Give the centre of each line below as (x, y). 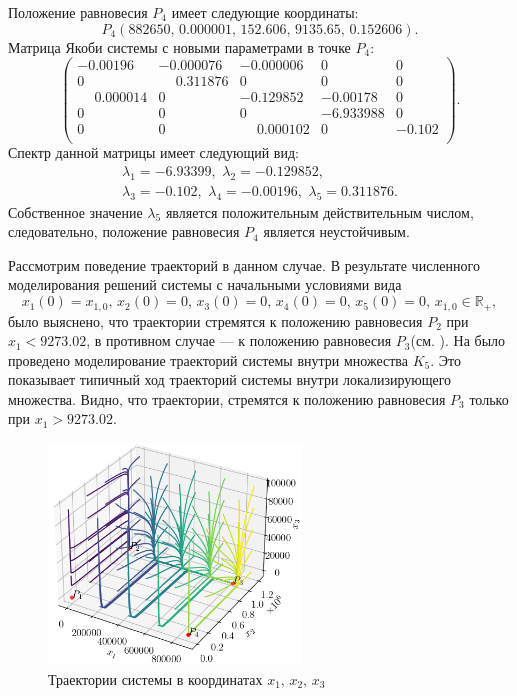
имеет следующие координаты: (265, 12)
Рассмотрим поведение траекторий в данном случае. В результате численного (244, 264)
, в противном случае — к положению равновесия (239, 340)
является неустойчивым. (336, 231)
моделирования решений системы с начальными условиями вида (205, 284)
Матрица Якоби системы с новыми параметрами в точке (179, 46)
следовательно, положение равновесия (124, 231)
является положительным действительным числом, (319, 211)
